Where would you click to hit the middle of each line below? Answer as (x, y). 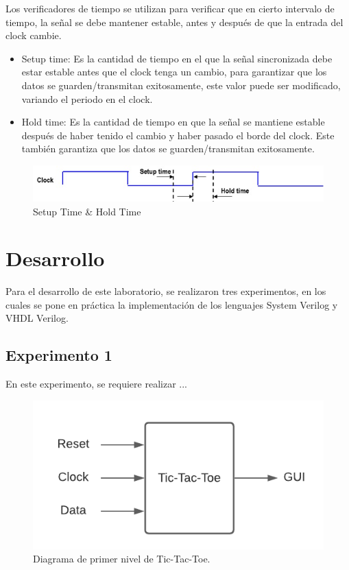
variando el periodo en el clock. (87, 98)
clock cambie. (34, 35)
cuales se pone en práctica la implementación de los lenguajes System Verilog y (172, 304)
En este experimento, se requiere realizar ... (96, 384)
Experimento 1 (59, 355)
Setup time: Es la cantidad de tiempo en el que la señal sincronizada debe (177, 58)
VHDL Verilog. (37, 318)
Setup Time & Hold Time (87, 211)
